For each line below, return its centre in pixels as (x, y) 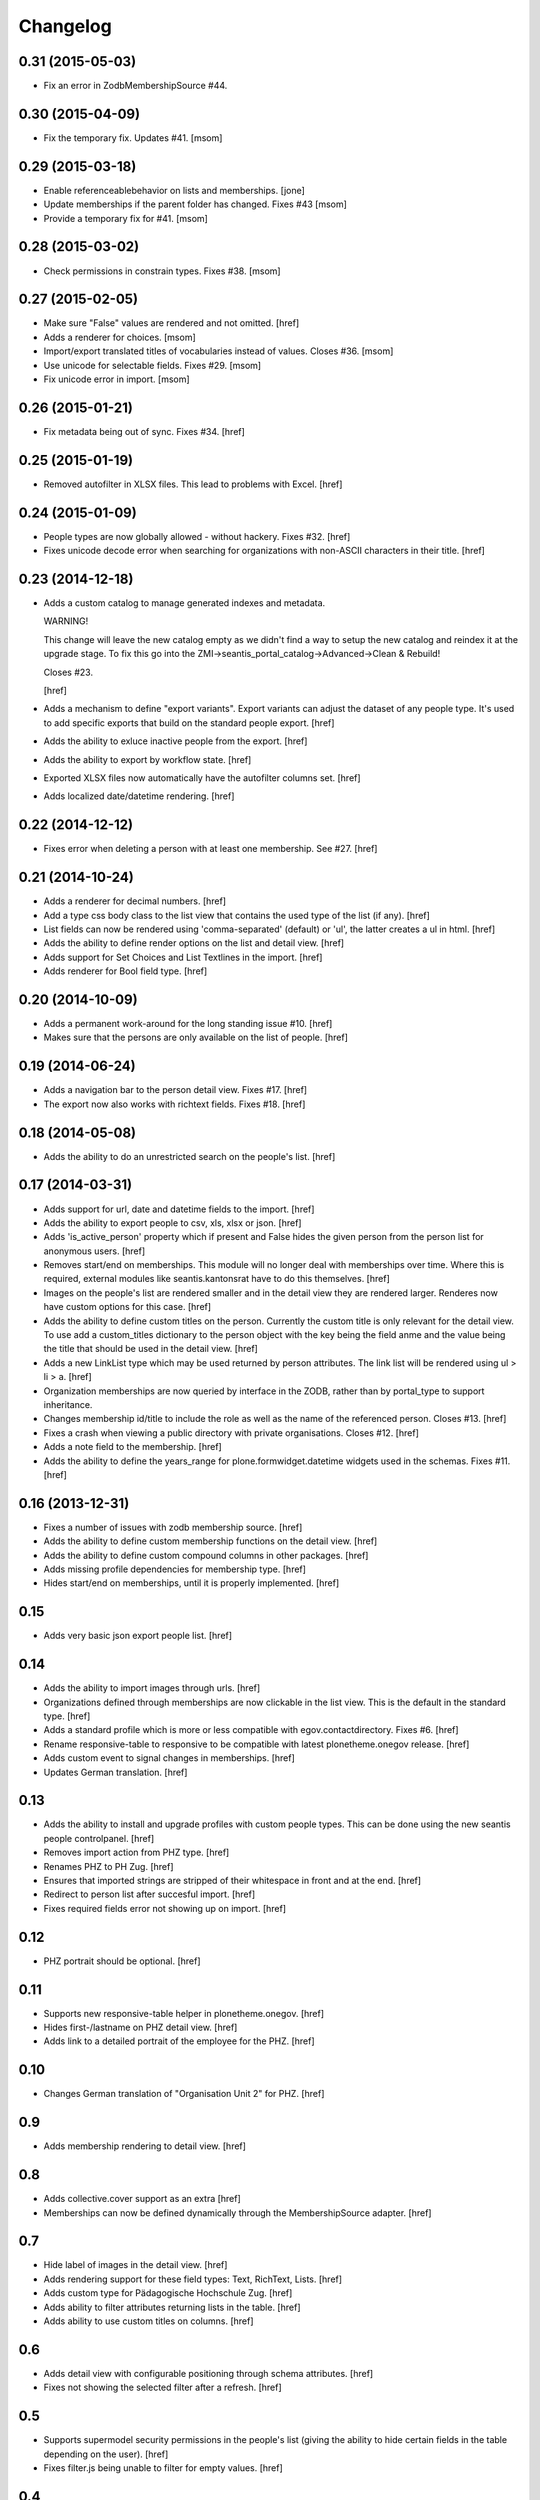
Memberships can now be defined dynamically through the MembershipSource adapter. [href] (237, 2212)
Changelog (65, 26)
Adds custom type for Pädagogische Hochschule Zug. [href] (168, 2293)
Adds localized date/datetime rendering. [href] (139, 796)
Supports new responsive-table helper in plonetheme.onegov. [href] (184, 2013)
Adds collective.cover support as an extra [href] (142, 2199)
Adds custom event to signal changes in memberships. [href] (169, 1758)
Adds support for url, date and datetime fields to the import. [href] (179, 1209)
